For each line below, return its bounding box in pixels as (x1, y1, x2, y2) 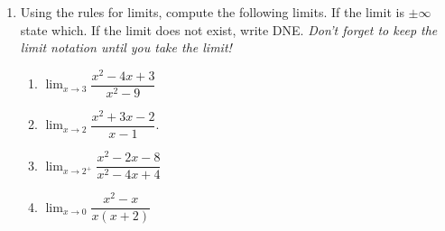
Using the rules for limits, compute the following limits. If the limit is (20, 3, 404, 21)
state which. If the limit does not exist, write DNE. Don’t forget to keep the (20, 20, 438, 39)
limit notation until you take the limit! (20, 38, 232, 57)
